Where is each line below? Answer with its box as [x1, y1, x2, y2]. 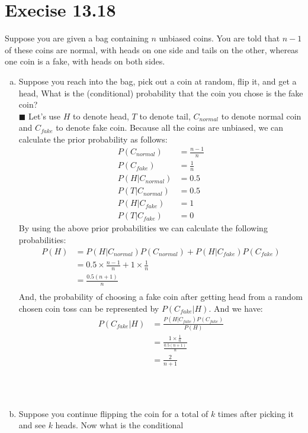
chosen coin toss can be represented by [18, 302, 159, 314]
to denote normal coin [221, 109, 301, 122]
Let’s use [28, 109, 61, 122]
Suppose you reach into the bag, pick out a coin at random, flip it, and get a [18, 75, 297, 87]
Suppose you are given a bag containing [5, 32, 149, 44]
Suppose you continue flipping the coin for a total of [18, 407, 208, 419]
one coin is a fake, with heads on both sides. [5, 55, 165, 67]
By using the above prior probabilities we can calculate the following [18, 222, 268, 234]
